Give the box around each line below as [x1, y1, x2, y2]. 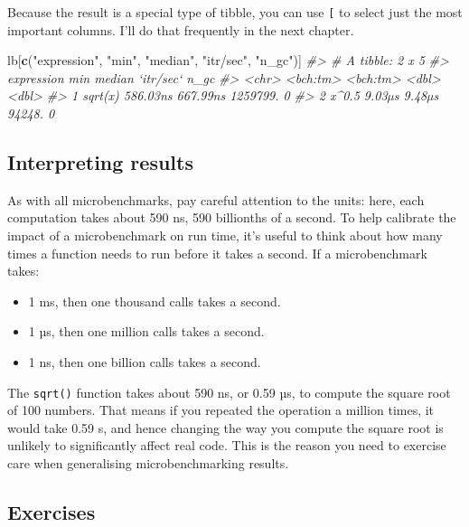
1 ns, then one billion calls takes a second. [28, 352, 261, 371]
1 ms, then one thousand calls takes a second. [28, 291, 281, 310]
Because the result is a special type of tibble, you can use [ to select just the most [7, 3, 463, 21]
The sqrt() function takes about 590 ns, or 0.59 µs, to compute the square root [7, 382, 451, 401]
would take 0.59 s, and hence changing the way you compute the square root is [7, 418, 444, 437]
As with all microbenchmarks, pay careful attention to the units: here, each [7, 190, 425, 209]
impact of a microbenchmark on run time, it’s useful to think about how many [7, 226, 443, 245]
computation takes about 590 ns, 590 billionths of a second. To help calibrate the [7, 208, 456, 227]
